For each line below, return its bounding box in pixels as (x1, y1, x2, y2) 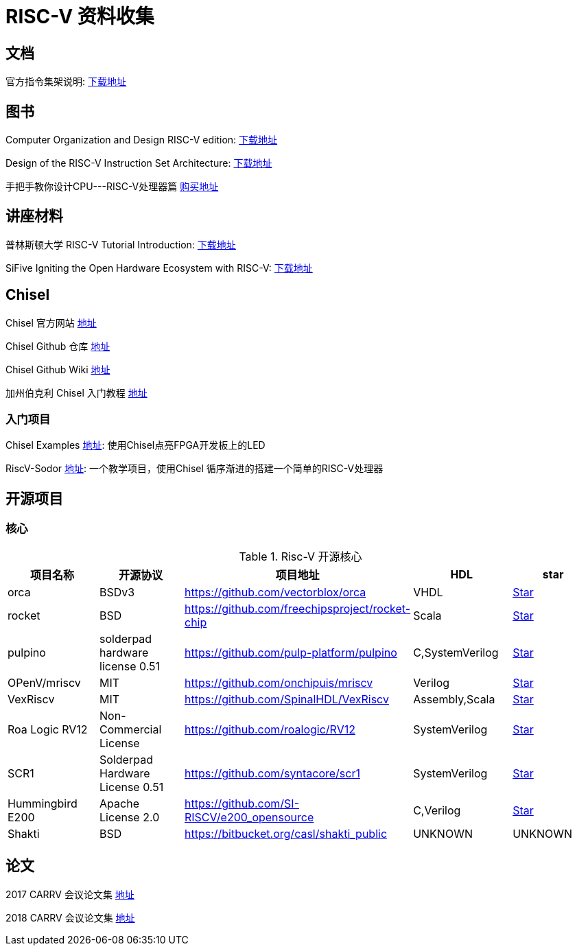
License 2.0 (99, 810, 160, 824)
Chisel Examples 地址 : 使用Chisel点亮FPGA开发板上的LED (5, 439, 266, 451)
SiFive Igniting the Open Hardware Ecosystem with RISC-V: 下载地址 (5, 261, 313, 274)
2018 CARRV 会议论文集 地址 (5, 911, 135, 924)
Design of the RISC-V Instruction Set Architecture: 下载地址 (5, 157, 272, 169)
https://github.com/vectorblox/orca (184, 585, 366, 599)
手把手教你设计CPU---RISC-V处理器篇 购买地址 (5, 180, 219, 193)
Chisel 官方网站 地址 (5, 316, 97, 329)
